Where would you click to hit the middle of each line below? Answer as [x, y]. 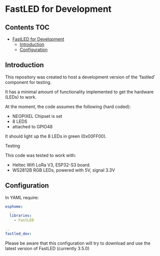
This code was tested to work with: [41, 155]
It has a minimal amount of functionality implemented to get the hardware [80, 92]
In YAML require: [22, 197]
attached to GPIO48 [32, 126]
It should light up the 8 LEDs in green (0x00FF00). [56, 136]
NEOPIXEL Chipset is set [37, 116]
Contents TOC [27, 27]
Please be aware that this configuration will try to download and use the [78, 243]
